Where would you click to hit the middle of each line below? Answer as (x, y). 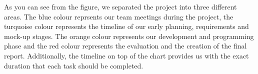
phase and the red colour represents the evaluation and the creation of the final (125, 46)
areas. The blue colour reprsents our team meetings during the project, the (119, 16)
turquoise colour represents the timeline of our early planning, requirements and (126, 26)
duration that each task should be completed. (74, 65)
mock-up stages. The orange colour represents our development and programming (129, 36)
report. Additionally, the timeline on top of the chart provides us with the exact (126, 55)
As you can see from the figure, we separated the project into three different (120, 6)
